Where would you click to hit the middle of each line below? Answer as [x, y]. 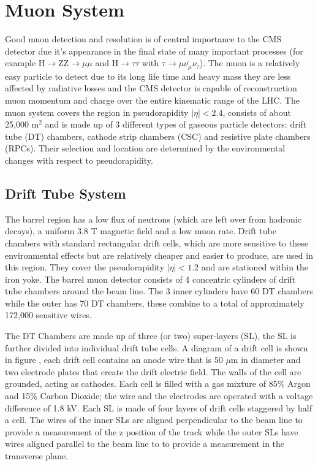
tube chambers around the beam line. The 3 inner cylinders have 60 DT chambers [159, 291]
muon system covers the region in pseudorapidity [97, 112]
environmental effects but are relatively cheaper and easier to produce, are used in [159, 255]
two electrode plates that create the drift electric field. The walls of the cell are [153, 371]
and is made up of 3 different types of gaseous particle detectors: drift [176, 124]
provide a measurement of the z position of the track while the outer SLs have [152, 431]
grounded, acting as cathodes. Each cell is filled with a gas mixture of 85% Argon [158, 384]
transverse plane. [36, 456]
